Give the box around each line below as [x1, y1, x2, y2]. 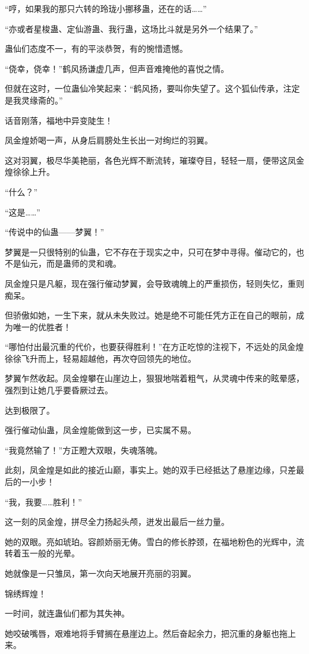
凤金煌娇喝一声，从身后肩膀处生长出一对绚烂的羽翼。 [5, 134, 213, 146]
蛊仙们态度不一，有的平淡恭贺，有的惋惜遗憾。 [5, 42, 188, 55]
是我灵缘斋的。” [5, 93, 63, 106]
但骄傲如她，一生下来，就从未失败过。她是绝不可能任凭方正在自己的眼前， [5, 309, 296, 321]
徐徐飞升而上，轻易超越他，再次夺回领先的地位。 [5, 352, 196, 364]
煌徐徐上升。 [5, 165, 55, 178]
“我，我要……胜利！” [5, 495, 82, 508]
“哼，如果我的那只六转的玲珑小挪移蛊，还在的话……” [5, 2, 207, 14]
